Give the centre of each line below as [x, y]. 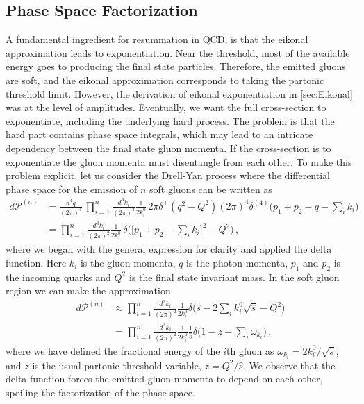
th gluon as [250, 350]
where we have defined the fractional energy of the [113, 350]
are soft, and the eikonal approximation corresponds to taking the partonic [165, 79]
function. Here [36, 262]
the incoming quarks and [58, 277]
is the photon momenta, [237, 262]
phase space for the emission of [72, 188]
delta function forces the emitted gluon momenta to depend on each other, [164, 379]
